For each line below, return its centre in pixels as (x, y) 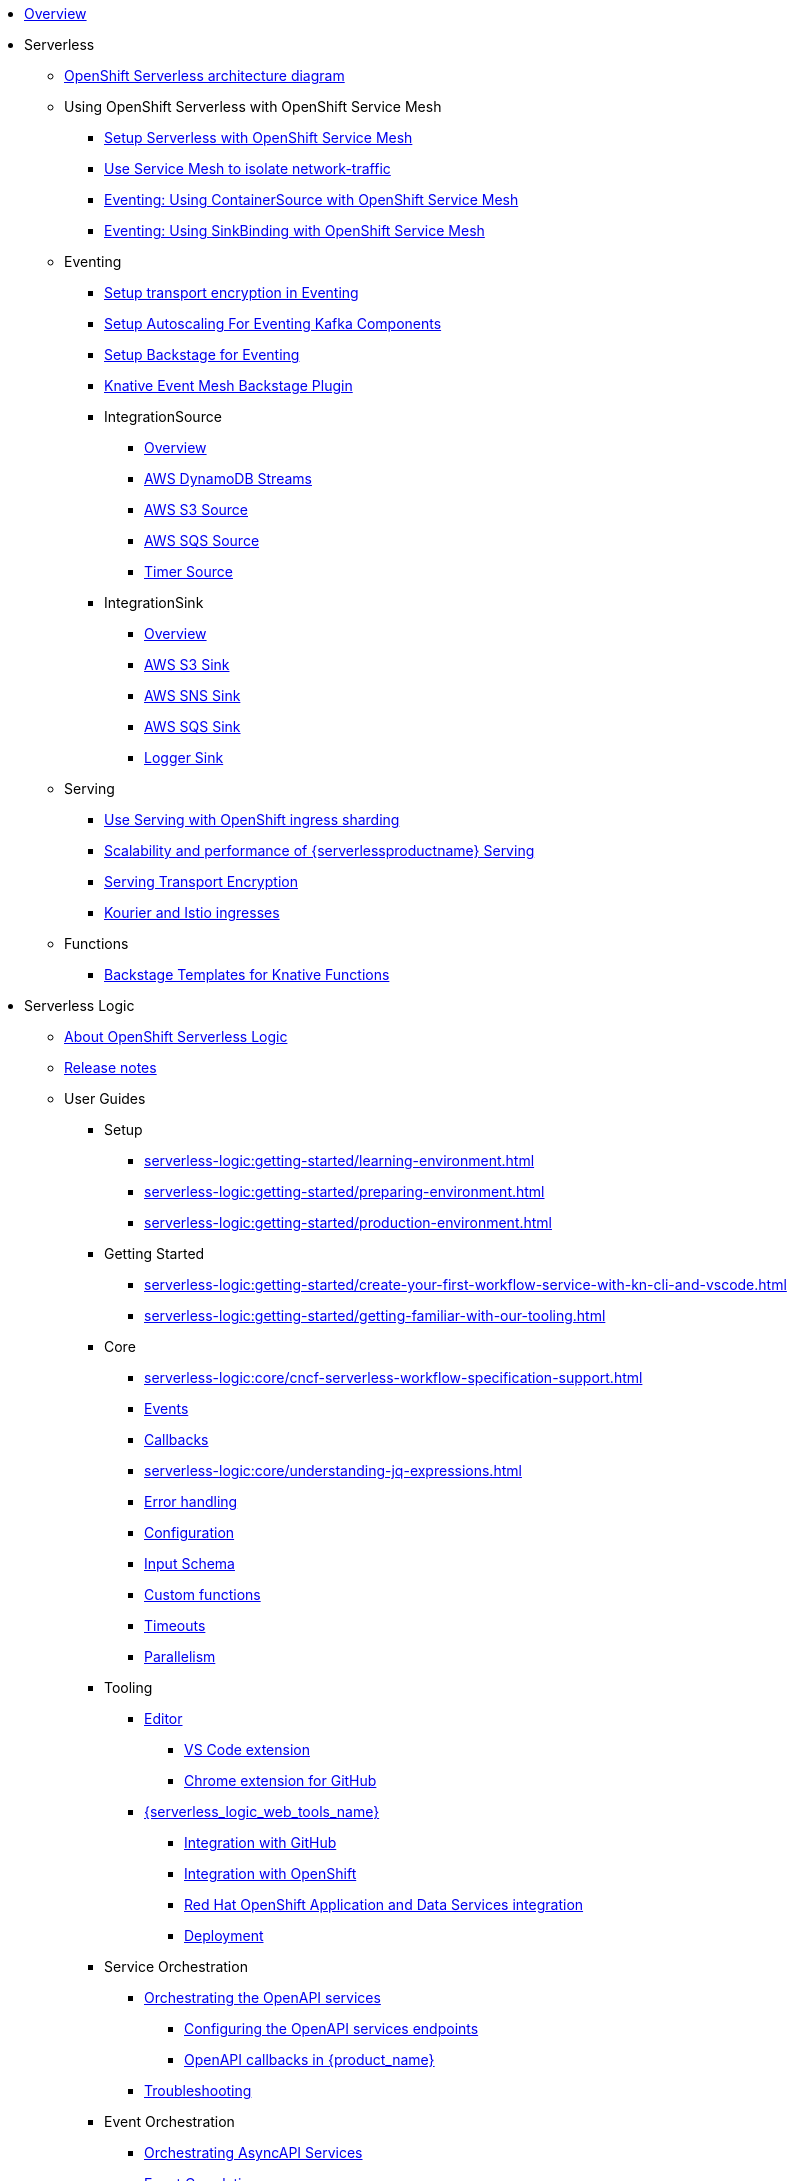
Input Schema (189, 1563)
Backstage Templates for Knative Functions (247, 974)
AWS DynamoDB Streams (228, 478)
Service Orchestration (176, 1966)
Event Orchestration (169, 2121)
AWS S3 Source (196, 509)
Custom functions (202, 1594)
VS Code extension (247, 1749)
